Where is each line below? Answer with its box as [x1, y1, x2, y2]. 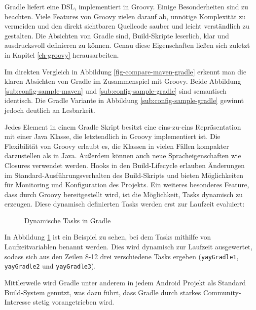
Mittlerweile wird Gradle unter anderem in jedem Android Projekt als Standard [4, 277, 246, 287]
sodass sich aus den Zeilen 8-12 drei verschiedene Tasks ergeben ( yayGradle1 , [4, 251, 239, 261]
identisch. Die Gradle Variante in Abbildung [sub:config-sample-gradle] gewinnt [4, 95, 244, 105]
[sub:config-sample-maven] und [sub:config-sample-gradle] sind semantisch [4, 85, 226, 96]
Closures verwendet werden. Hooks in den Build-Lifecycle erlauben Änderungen [4, 160, 245, 170]
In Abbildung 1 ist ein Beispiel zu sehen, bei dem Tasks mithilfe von [4, 232, 211, 242]
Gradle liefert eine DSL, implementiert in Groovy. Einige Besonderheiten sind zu [4, 1, 249, 11]
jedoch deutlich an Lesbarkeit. [4, 104, 95, 115]
